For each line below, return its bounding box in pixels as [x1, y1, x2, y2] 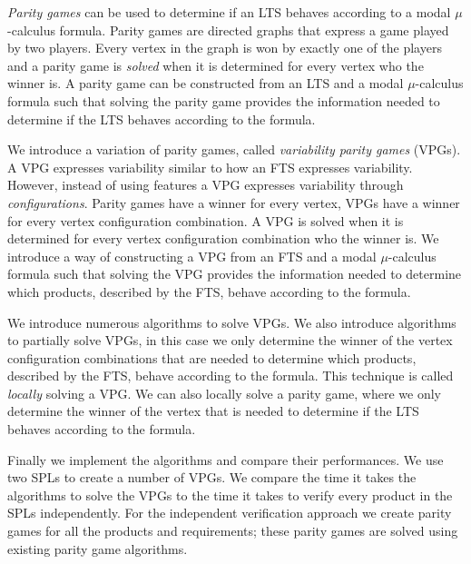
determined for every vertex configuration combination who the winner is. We [7, 229, 439, 248]
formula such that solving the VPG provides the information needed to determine [7, 264, 462, 283]
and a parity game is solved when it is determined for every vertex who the [7, 55, 424, 74]
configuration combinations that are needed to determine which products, [7, 348, 417, 367]
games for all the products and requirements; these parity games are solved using [7, 521, 458, 540]
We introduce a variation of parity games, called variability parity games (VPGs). [7, 140, 461, 159]
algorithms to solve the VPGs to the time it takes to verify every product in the [7, 485, 453, 504]
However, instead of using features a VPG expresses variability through [7, 175, 404, 194]
